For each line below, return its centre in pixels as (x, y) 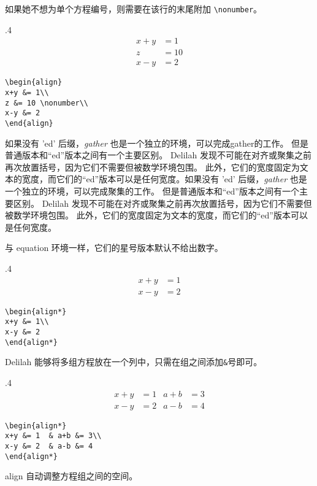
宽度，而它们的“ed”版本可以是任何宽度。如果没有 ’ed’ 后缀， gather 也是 (164, 179)
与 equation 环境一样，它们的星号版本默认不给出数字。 (114, 248)
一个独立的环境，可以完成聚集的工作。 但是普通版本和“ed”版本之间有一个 (152, 191)
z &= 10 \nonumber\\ (47, 103)
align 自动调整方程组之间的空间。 (71, 476)
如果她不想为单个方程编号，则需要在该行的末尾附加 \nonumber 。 (134, 9)
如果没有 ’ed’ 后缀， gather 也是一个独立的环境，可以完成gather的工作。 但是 (157, 143)
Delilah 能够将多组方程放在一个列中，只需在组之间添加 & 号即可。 (134, 362)
